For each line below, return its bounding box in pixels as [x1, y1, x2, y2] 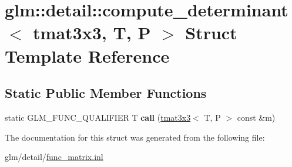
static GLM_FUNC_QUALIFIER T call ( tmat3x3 [5, 111, 191, 123]
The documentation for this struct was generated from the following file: [5, 131, 265, 143]
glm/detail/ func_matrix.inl [5, 151, 103, 163]
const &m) [237, 111, 276, 123]
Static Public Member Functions [5, 84, 207, 102]
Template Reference [5, 43, 170, 67]
